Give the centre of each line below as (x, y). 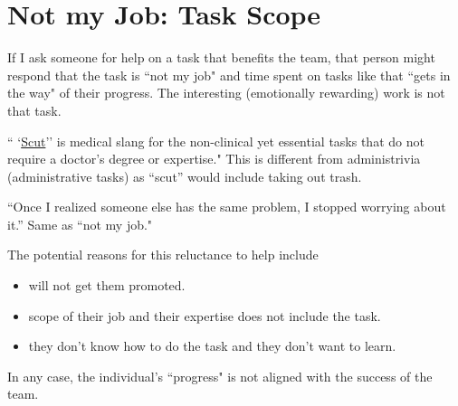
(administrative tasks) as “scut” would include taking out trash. (185, 176)
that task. (34, 110)
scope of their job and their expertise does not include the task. (205, 315)
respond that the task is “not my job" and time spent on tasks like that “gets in (229, 75)
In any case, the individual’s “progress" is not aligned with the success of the (220, 376)
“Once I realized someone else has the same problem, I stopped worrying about (227, 207)
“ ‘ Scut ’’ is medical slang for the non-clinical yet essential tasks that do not (216, 141)
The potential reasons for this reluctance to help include (163, 255)
